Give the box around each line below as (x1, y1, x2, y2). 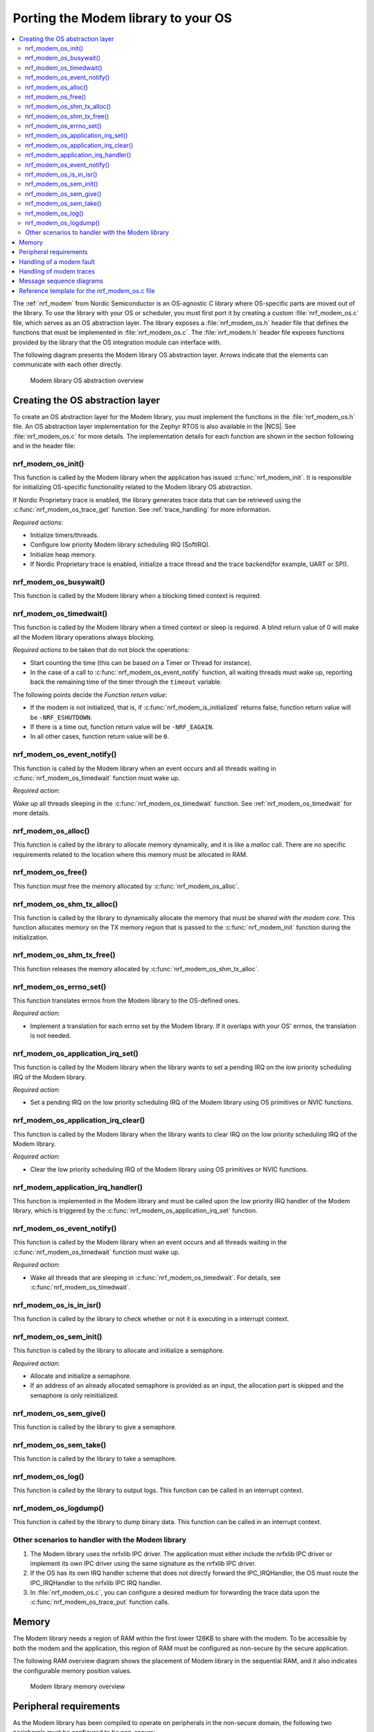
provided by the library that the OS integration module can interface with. (12, 338, 222, 346)
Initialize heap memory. (30, 550, 97, 558)
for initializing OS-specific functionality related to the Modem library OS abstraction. (12, 483, 253, 491)
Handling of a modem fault (19, 257, 95, 266)
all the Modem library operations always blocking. (12, 633, 155, 641)
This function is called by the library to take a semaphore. (12, 1455, 177, 1463)
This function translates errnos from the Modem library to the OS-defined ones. (12, 996, 240, 1005)
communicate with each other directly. (12, 360, 123, 369)
